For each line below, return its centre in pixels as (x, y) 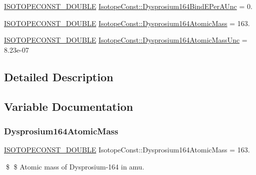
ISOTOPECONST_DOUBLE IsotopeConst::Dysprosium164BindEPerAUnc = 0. (128, 6)
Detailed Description (59, 76)
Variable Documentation (69, 106)
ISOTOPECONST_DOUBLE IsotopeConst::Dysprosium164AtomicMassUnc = (126, 40)
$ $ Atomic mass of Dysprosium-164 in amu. (75, 166)
